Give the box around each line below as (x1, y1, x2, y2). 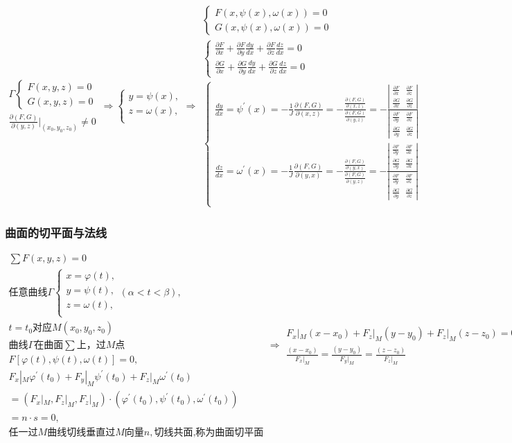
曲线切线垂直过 (47, 427, 116, 437)
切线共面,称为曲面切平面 (154, 427, 264, 437)
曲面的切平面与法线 (5, 224, 107, 241)
